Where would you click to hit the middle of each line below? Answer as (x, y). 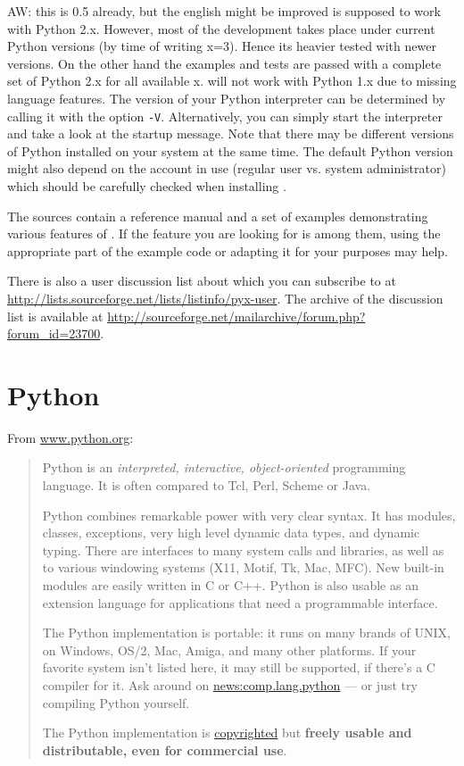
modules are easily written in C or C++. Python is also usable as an (230, 585)
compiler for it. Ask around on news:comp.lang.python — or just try (230, 685)
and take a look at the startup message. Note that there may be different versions (231, 133)
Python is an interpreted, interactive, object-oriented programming (224, 467)
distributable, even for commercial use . (165, 749)
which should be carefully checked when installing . (147, 186)
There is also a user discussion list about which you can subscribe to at (202, 281)
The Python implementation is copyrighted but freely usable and (227, 733)
